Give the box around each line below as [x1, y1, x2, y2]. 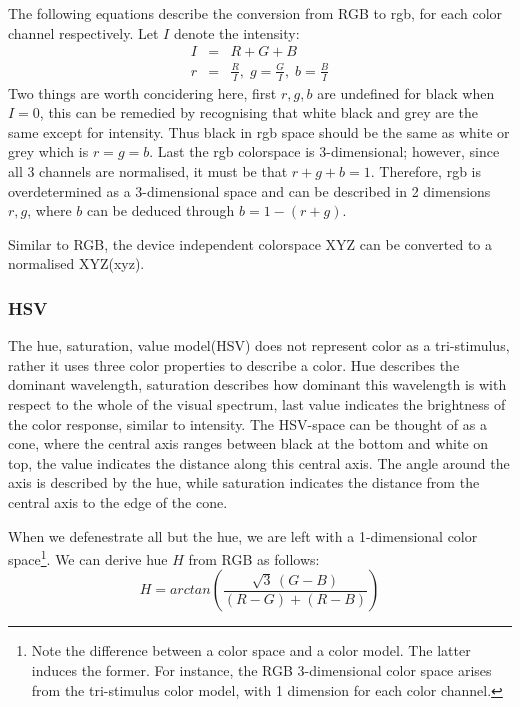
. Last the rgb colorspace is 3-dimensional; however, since [149, 141, 500, 162]
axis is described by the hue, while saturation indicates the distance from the [8, 472, 480, 493]
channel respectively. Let [8, 22, 159, 43]
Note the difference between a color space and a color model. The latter [31, 640, 471, 661]
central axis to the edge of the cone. [8, 491, 228, 512]
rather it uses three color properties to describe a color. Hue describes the [8, 354, 460, 375]
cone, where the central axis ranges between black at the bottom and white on [8, 433, 489, 454]
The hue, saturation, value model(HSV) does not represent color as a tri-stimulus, [8, 335, 510, 356]
